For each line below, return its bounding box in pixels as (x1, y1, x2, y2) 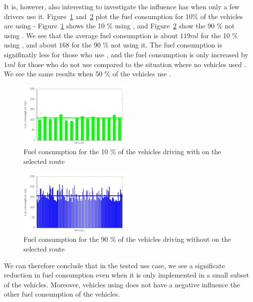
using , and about (4, 40, 57, 50)
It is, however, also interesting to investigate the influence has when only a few (4, 1, 240, 11)
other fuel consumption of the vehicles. (4, 289, 120, 299)
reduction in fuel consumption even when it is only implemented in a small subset (4, 270, 249, 280)
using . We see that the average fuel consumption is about (4, 30, 178, 40)
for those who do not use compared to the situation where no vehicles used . (18, 59, 246, 69)
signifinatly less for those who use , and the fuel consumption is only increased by (4, 49, 249, 59)
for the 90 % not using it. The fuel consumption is (71, 40, 222, 50)
